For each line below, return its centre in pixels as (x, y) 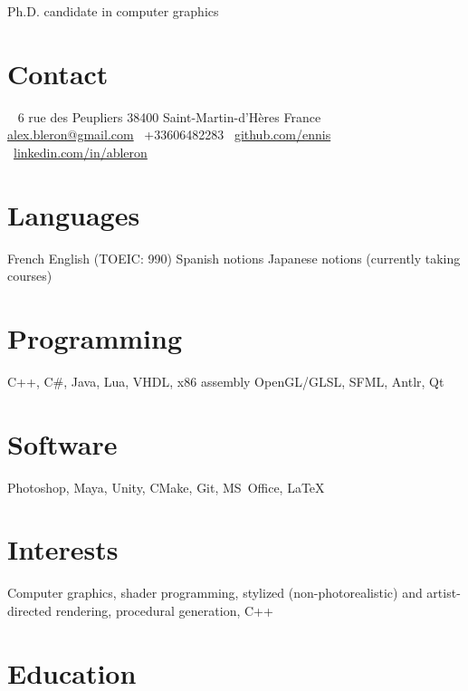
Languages (74, 214)
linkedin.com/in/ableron (81, 152)
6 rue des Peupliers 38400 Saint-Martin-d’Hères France (169, 116)
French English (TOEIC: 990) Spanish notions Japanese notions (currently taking (234, 258)
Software (62, 443)
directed (30, 610)
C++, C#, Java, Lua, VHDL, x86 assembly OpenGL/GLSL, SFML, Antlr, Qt (226, 381)
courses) (30, 276)
